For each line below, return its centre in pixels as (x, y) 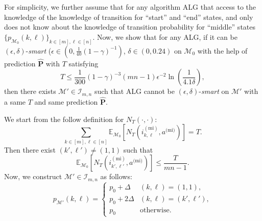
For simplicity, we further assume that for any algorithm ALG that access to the (130, 7)
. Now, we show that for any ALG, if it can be (165, 36)
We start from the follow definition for (64, 119)
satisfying (84, 63)
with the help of (222, 50)
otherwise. (156, 210)
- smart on (214, 91)
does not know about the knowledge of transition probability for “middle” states (130, 27)
